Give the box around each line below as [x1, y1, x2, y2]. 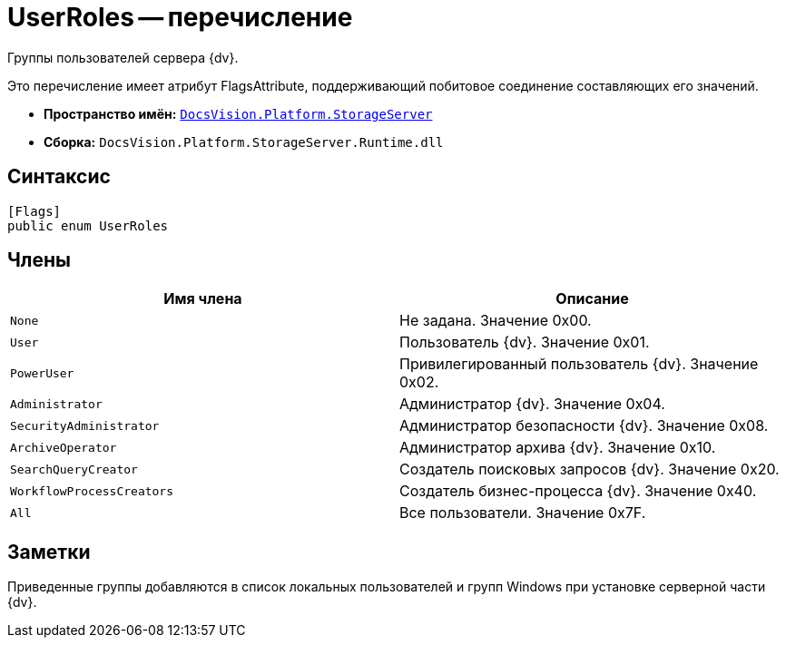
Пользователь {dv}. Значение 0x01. [399, 333, 650, 352]
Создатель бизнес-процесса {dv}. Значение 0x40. [399, 482, 757, 501]
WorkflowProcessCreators [10, 484, 174, 498]
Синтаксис [7, 165, 111, 189]
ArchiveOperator [10, 440, 117, 454]
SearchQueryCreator [10, 462, 138, 476]
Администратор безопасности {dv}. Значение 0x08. [399, 416, 769, 435]
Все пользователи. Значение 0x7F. [399, 503, 646, 523]
